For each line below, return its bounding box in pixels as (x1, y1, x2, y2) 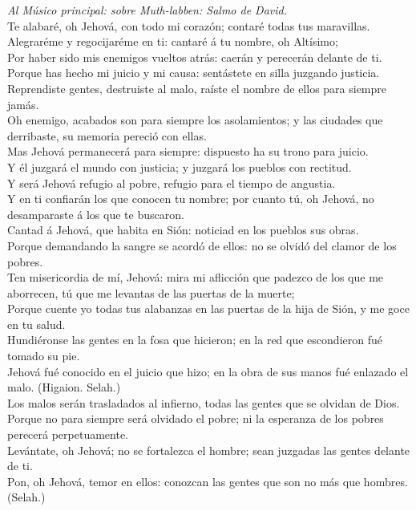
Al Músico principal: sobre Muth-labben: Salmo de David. (7, 2, 288, 18)
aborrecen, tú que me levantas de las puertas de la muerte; (7, 284, 295, 301)
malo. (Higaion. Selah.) (7, 379, 121, 395)
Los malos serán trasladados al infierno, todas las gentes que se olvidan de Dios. (7, 394, 400, 411)
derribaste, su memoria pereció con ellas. (7, 127, 207, 144)
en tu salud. (7, 315, 66, 332)
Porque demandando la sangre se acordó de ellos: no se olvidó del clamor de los (7, 237, 397, 253)
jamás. (7, 95, 39, 112)
